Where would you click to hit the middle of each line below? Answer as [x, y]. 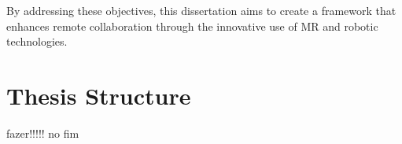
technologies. [37, 41]
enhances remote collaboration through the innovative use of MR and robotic [192, 26]
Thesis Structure [99, 95]
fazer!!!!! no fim [43, 133]
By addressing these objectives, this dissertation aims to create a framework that [201, 10]
